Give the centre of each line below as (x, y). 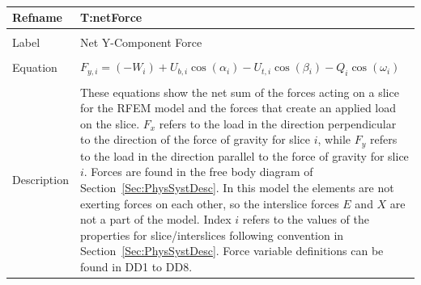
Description (40, 179)
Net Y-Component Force (141, 42)
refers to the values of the (306, 219)
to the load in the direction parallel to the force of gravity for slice (244, 155)
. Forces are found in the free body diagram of (198, 172)
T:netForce (111, 17)
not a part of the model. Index (155, 219)
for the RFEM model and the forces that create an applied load (238, 108)
